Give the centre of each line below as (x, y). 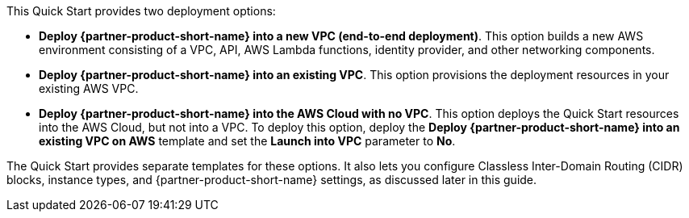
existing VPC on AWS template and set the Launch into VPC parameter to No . (247, 141)
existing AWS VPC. (89, 88)
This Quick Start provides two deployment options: (141, 11)
